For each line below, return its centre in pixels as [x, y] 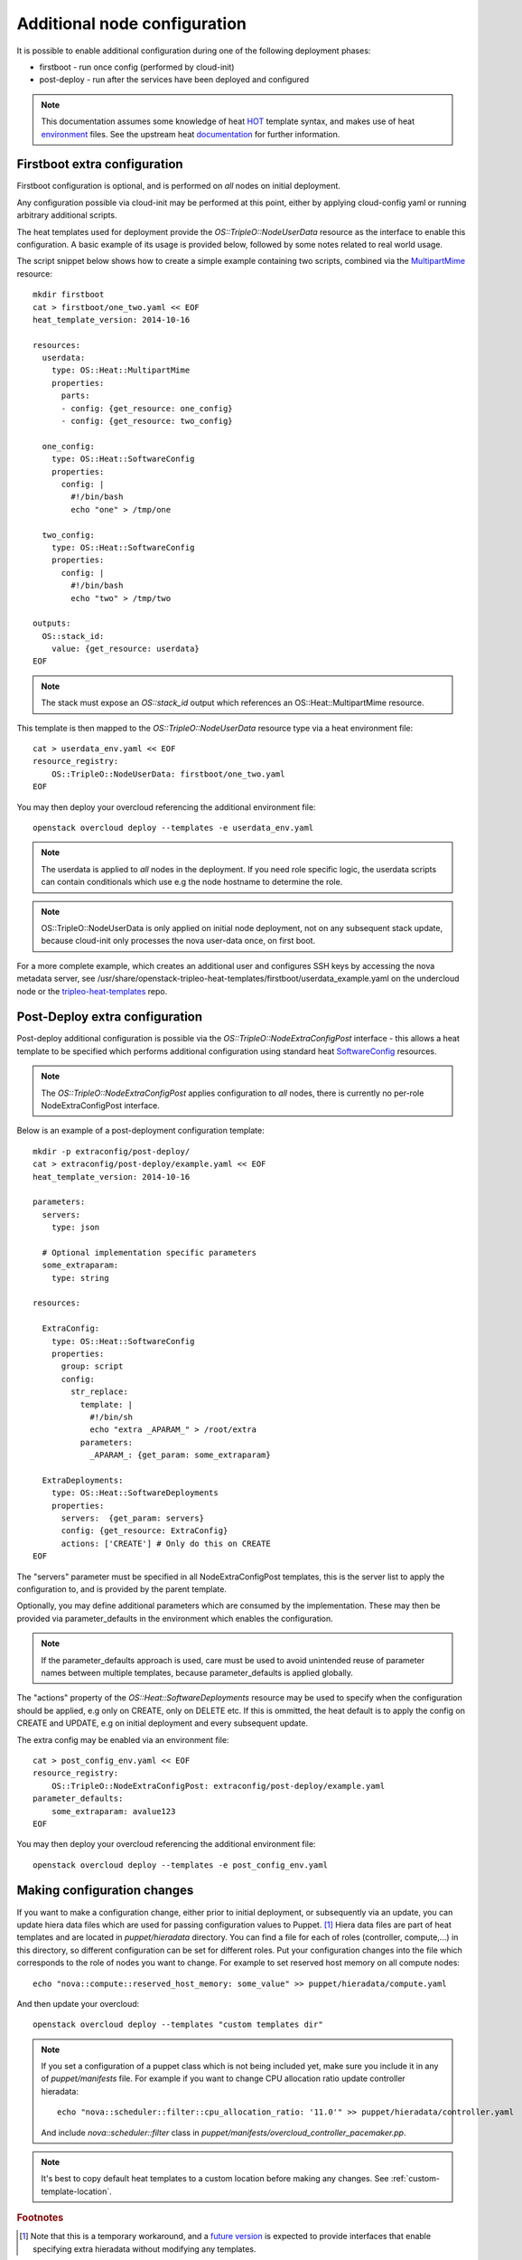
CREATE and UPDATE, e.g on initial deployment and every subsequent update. [163, 1723]
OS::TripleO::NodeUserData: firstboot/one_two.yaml [168, 774]
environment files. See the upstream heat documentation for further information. [191, 134]
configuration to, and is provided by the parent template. [122, 1589]
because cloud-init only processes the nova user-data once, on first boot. [178, 941]
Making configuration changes [105, 1891]
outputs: [52, 623]
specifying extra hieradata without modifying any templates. [144, 2249]
